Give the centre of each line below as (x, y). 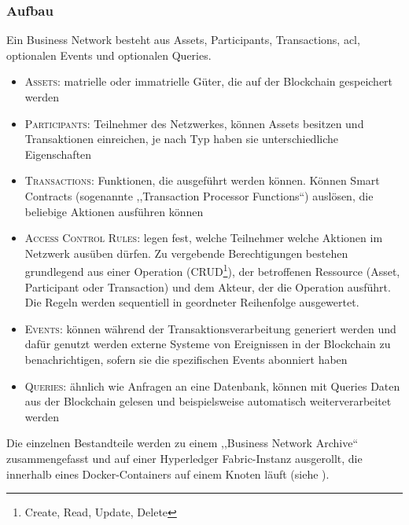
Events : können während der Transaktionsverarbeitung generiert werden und (210, 328)
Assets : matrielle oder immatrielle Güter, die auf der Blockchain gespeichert (209, 81)
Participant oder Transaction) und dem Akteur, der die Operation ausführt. (208, 286)
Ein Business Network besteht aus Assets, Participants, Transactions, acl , (183, 40)
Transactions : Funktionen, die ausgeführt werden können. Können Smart (202, 180)
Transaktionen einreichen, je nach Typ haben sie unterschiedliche (181, 139)
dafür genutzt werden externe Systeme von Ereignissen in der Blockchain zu (208, 344)
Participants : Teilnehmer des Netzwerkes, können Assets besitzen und (194, 123)
